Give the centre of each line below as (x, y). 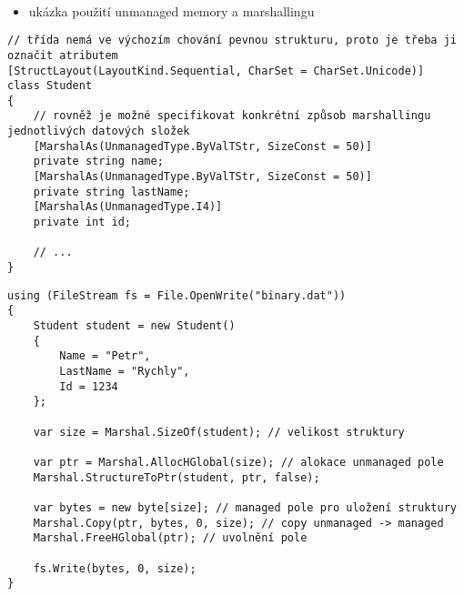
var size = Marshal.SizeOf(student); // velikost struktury (219, 432)
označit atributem (63, 55)
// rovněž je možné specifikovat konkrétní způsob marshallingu (232, 116)
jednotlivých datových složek (99, 131)
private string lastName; (111, 192)
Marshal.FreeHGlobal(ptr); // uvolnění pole (170, 538)
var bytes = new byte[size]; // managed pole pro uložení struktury (245, 507)
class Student (50, 86)
